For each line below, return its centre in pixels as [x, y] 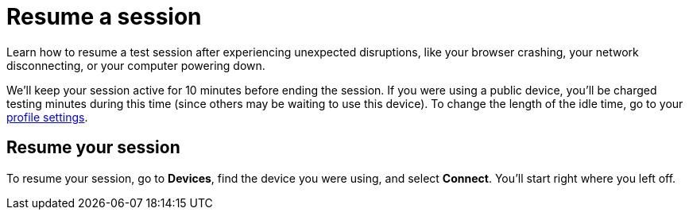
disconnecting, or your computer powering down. [136, 65]
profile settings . [47, 117]
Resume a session [104, 17]
